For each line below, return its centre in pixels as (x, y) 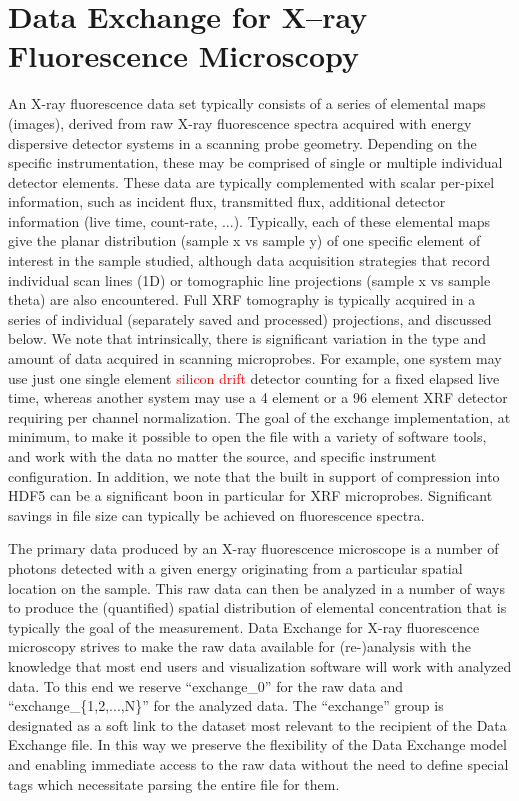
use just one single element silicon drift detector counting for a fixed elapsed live (254, 377)
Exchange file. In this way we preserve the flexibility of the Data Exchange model (257, 744)
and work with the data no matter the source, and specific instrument (222, 456)
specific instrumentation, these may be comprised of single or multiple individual (255, 162)
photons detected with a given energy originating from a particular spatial (235, 567)
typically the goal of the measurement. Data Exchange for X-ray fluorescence (244, 626)
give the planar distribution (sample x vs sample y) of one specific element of (244, 240)
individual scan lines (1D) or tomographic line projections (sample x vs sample (249, 279)
